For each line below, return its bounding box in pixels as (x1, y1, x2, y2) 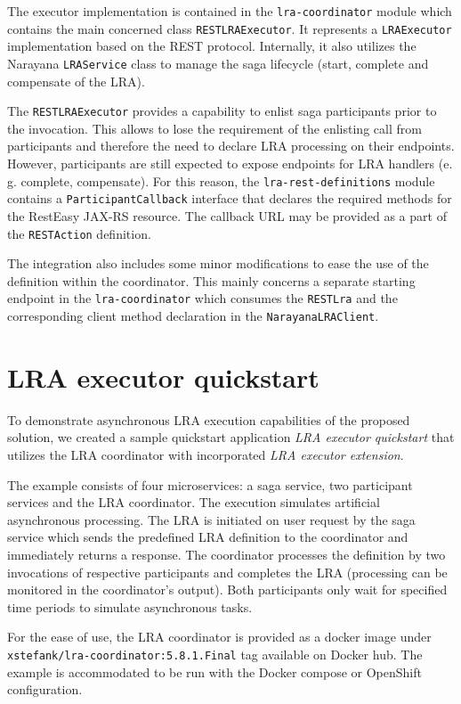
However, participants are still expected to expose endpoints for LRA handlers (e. (7, 154, 453, 172)
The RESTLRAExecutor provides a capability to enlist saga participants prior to (7, 102, 437, 120)
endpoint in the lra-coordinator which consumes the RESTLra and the (7, 289, 398, 307)
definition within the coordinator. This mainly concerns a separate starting (7, 271, 416, 290)
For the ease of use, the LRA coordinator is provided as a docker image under (7, 627, 432, 646)
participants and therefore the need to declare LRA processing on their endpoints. (7, 136, 455, 155)
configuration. (7, 680, 83, 699)
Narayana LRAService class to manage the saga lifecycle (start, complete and (7, 53, 429, 72)
